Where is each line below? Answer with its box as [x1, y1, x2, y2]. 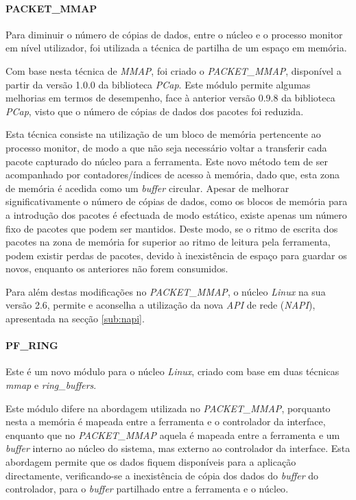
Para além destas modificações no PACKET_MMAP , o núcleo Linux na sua [5, 284, 326, 298]
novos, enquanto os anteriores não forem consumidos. [5, 261, 228, 276]
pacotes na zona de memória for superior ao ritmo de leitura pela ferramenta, [5, 235, 331, 249]
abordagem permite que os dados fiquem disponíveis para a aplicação [5, 455, 296, 469]
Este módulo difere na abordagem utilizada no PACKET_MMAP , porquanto [5, 401, 331, 415]
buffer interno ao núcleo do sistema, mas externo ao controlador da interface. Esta [5, 441, 351, 455]
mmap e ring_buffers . [5, 378, 97, 392]
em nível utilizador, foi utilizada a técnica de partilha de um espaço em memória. [5, 40, 347, 55]
